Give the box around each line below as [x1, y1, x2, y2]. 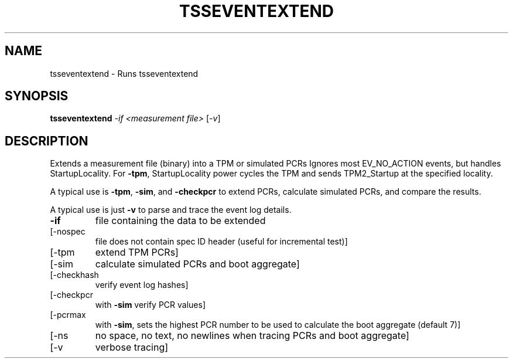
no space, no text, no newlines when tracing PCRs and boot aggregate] [95, 330, 409, 342]
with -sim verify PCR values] [95, 300, 206, 310]
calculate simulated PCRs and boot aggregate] [95, 258, 300, 270]
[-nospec [50, 226, 85, 237]
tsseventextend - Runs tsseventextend [50, 68, 199, 79]
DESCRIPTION [5, 133, 88, 148]
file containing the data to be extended [95, 215, 266, 227]
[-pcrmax [50, 310, 86, 320]
